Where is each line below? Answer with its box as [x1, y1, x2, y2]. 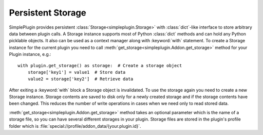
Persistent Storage [9, 7, 87, 18]
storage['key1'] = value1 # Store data [27, 69, 126, 75]
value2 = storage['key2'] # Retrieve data [27, 76, 133, 82]
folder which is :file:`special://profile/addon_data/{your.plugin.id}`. [9, 123, 141, 129]
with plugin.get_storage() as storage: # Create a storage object [18, 63, 182, 68]
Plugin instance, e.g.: [9, 51, 51, 57]
